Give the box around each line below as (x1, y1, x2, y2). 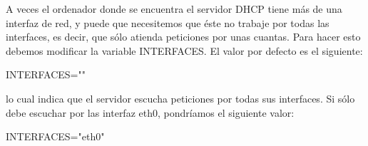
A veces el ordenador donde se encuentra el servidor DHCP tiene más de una (6, 1, 342, 16)
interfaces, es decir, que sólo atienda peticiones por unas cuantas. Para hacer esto (6, 29, 361, 44)
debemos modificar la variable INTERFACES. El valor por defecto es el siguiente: (6, 43, 363, 58)
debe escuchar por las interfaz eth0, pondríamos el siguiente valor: (6, 105, 295, 120)
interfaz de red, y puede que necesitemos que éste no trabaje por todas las (6, 15, 329, 30)
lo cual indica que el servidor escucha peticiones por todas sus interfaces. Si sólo (6, 90, 355, 105)
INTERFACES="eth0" (6, 129, 105, 144)
